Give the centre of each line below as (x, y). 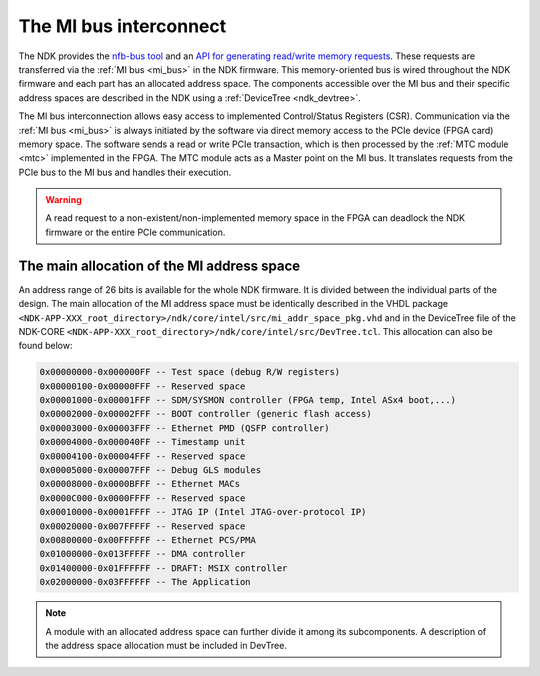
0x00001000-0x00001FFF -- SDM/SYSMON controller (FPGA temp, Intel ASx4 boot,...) (248, 400)
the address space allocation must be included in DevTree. (166, 645)
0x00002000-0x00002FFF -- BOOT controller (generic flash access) (205, 414)
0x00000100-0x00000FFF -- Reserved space (142, 386)
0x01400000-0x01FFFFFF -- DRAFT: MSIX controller (163, 568)
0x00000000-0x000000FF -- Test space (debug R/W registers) (190, 372)
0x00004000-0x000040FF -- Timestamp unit (142, 442)
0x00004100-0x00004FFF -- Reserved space (142, 456)
